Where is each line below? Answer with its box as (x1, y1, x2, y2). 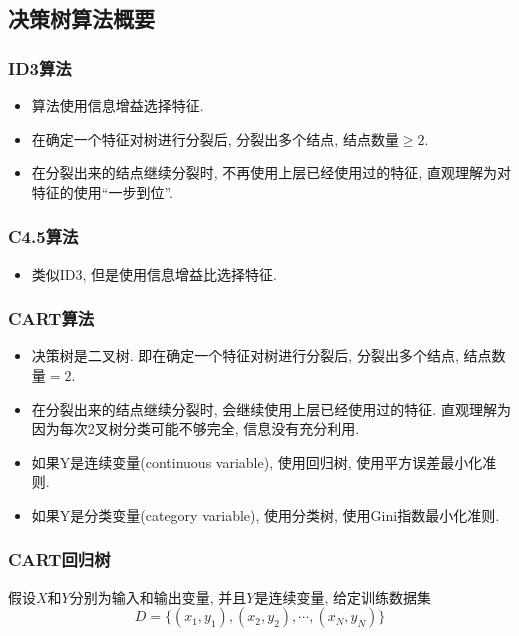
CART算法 (8, 306, 95, 331)
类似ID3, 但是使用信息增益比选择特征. (31, 263, 277, 284)
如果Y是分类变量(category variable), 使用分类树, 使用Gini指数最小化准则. (31, 504, 500, 525)
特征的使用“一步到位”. (31, 181, 173, 202)
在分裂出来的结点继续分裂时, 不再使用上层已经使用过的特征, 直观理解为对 (31, 162, 511, 183)
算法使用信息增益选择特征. (31, 95, 204, 115)
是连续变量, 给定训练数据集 (254, 586, 431, 607)
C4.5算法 (8, 224, 79, 249)
